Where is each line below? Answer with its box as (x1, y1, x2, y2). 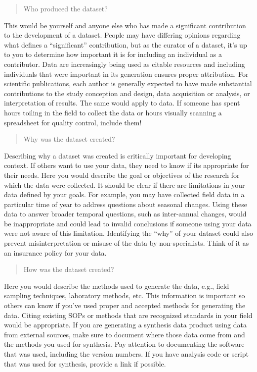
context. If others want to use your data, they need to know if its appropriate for (4, 160, 249, 170)
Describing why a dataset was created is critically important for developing (4, 150, 231, 160)
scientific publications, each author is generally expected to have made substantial (4, 78, 252, 89)
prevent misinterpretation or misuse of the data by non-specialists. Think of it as (4, 238, 249, 248)
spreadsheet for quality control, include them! (4, 117, 142, 127)
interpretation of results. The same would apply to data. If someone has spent (4, 98, 240, 108)
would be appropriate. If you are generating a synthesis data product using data (4, 319, 247, 330)
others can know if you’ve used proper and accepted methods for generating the (4, 300, 246, 311)
